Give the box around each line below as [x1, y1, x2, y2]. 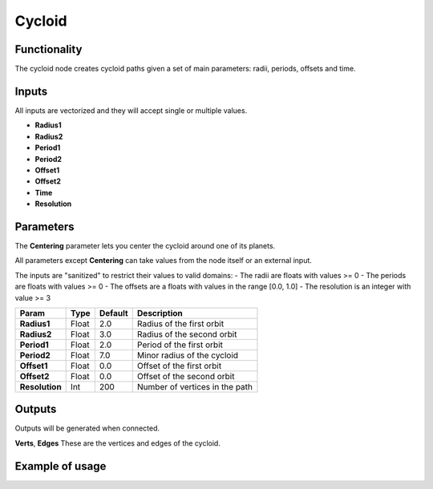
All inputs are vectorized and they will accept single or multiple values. [14, 105, 248, 115]
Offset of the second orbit [136, 370, 235, 382]
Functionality [14, 42, 83, 56]
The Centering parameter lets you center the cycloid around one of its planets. [14, 241, 276, 250]
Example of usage [14, 459, 107, 473]
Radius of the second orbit [136, 329, 237, 340]
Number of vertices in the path [136, 381, 253, 392]
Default [99, 307, 128, 318]
